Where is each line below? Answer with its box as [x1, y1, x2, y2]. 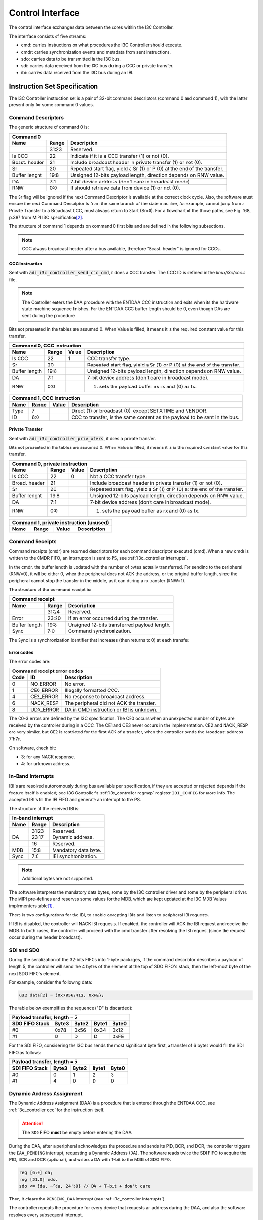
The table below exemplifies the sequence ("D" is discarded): [9, 1005, 132, 1011]
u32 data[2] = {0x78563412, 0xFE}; [19, 993, 104, 998]
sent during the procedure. [22, 313, 76, 319]
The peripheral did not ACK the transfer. [64, 699, 156, 706]
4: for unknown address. [21, 760, 71, 766]
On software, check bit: [9, 745, 56, 751]
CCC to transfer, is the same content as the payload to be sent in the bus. [71, 414, 240, 421]
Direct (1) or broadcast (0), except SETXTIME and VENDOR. [71, 407, 207, 414]
